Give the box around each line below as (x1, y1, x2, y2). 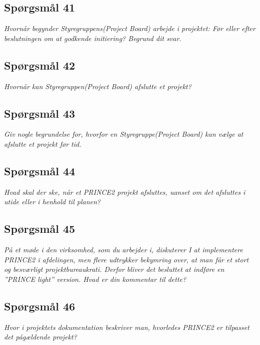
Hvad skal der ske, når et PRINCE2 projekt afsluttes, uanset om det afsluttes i (4, 186, 245, 197)
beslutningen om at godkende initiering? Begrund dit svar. (4, 33, 181, 43)
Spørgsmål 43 (4, 105, 75, 121)
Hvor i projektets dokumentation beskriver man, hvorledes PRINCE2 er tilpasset (4, 321, 249, 332)
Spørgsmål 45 (4, 221, 75, 236)
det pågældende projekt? (4, 331, 77, 342)
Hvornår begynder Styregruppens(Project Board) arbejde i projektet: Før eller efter (4, 23, 255, 34)
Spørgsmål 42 (4, 57, 75, 73)
